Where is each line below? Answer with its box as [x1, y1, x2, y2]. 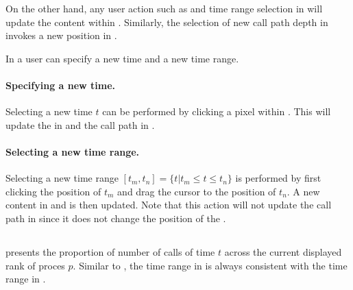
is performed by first [235, 171, 321, 185]
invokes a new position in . [5, 28, 117, 43]
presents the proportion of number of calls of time [5, 244, 215, 258]
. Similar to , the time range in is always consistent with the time [73, 258, 348, 272]
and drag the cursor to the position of [117, 184, 276, 198]
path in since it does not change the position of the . [5, 210, 226, 225]
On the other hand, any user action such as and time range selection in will [5, 1, 323, 15]
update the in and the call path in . [5, 117, 155, 132]
